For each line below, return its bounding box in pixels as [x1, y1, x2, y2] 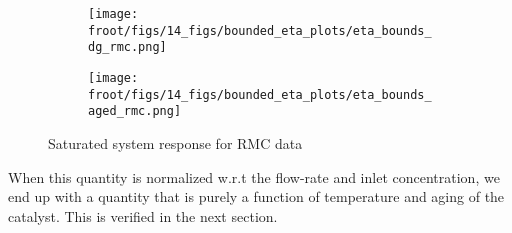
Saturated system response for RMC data [48, 132, 303, 153]
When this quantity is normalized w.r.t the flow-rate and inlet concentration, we [8, 166, 500, 187]
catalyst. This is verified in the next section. [8, 205, 278, 226]
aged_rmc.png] [88, 104, 182, 119]
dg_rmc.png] [88, 40, 167, 55]
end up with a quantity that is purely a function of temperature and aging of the [8, 186, 505, 207]
